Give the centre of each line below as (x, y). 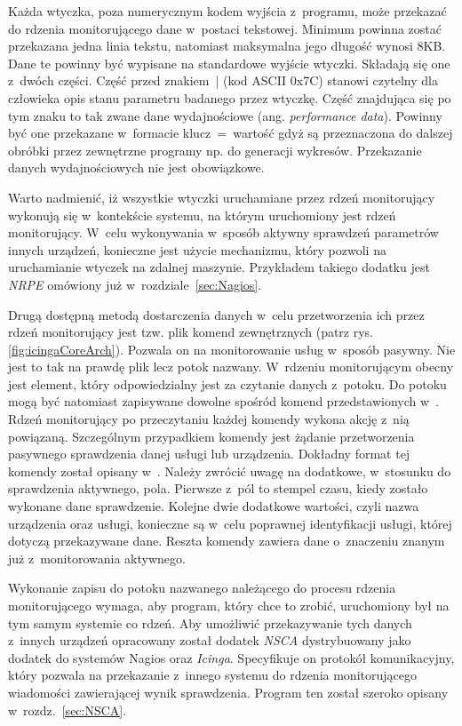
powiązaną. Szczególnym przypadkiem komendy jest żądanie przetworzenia (211, 436)
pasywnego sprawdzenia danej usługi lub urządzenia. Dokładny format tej (209, 454)
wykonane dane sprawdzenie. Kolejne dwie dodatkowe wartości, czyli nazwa (214, 506)
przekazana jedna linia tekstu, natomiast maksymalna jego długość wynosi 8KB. (227, 46)
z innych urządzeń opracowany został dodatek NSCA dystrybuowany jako (210, 640)
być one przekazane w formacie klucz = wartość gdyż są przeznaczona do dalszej (231, 133)
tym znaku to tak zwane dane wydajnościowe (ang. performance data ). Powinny (225, 115)
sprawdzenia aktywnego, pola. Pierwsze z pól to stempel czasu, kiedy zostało (218, 488)
